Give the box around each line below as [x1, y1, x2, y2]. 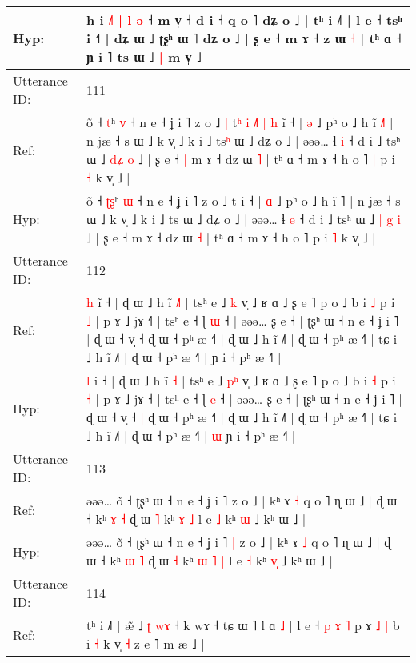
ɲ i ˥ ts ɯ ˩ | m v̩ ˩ [86, 47, 202, 66]
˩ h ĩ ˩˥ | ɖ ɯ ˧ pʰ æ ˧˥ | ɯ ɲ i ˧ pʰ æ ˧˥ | [86, 426, 296, 445]
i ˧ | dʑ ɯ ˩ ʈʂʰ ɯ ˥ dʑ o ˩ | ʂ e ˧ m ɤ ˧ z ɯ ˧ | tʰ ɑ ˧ [86, 29, 402, 47]
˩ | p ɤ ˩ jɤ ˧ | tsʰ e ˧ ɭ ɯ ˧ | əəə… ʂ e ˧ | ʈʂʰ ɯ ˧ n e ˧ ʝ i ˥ [86, 311, 399, 330]
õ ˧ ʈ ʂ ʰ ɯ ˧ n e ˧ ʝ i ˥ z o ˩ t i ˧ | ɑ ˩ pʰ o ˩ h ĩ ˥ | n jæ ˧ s [86, 191, 401, 210]
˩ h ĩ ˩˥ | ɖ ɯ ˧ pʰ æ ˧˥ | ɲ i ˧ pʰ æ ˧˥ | [86, 348, 282, 366]
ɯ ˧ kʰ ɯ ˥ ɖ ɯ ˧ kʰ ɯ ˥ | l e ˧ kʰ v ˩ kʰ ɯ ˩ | [86, 551, 333, 569]
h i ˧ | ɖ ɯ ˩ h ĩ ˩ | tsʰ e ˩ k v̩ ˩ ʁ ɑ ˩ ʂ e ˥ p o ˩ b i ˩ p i [86, 293, 395, 311]
